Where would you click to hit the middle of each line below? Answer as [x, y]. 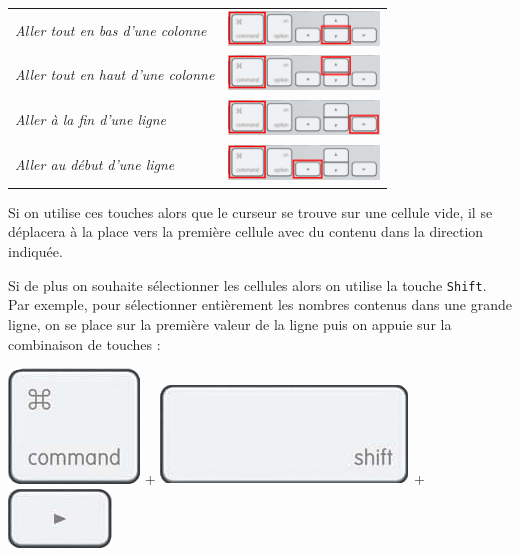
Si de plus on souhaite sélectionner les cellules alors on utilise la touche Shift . [247, 284]
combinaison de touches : [84, 343]
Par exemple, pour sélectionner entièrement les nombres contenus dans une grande [260, 304]
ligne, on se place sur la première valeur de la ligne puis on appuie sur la [230, 323]
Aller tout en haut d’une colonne [115, 74]
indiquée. [35, 251]
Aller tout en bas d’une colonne [111, 29]
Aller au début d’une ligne [95, 163]
